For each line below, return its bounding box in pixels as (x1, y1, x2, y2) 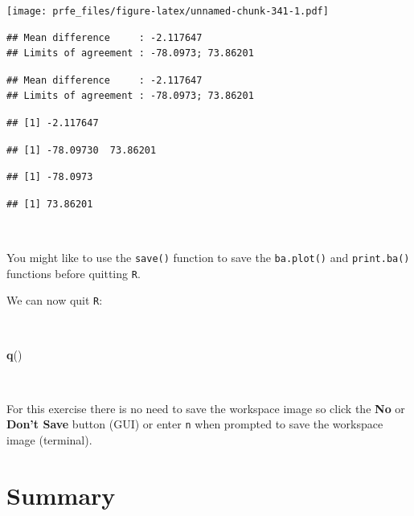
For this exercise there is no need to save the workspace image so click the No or (6, 399, 405, 416)
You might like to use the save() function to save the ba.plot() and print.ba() (6, 249, 410, 265)
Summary (6, 478, 116, 511)
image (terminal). (6, 432, 92, 448)
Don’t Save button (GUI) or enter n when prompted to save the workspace (6, 416, 383, 432)
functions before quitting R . (6, 264, 141, 281)
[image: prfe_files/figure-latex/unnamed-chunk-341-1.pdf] (6, 6, 329, 17)
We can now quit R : (6, 292, 103, 309)
